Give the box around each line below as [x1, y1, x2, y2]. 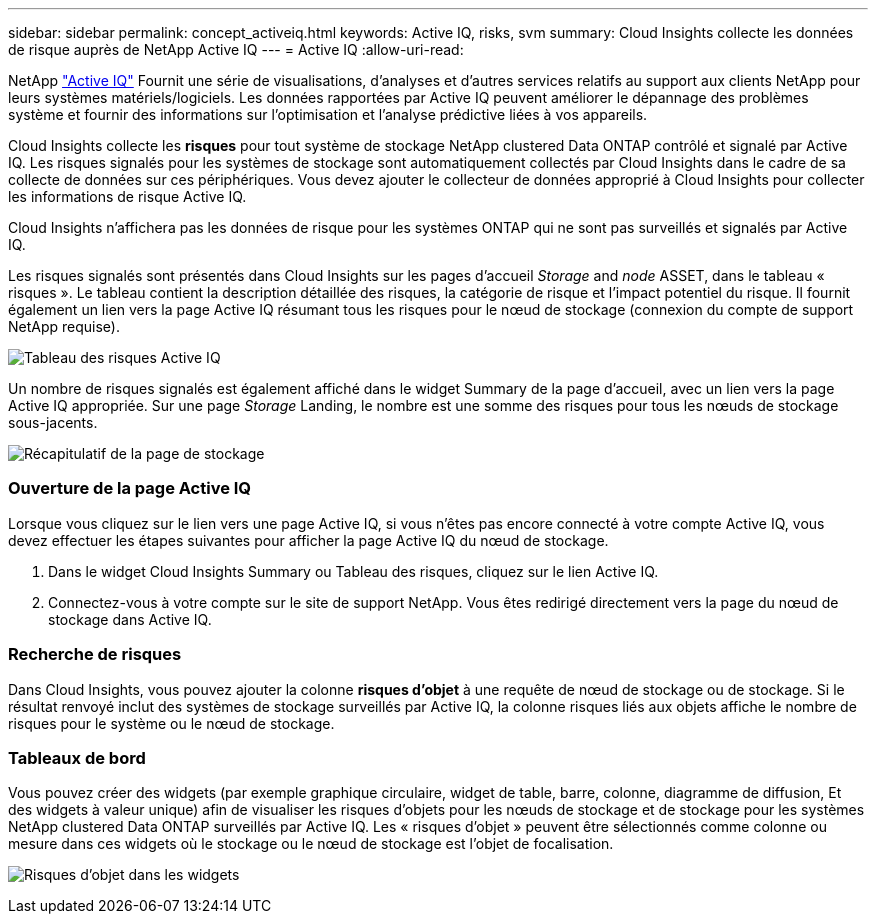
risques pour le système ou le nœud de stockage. [8, 714, 335, 732]
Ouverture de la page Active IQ [8, 478, 252, 499]
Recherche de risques [8, 644, 182, 665]
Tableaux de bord [8, 747, 146, 768]
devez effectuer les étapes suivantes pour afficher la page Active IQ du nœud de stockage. [8, 531, 609, 549]
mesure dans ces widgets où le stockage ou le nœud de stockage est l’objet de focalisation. [8, 835, 614, 853]
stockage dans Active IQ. [48, 610, 212, 628]
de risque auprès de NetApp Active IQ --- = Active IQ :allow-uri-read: [8, 41, 464, 58]
